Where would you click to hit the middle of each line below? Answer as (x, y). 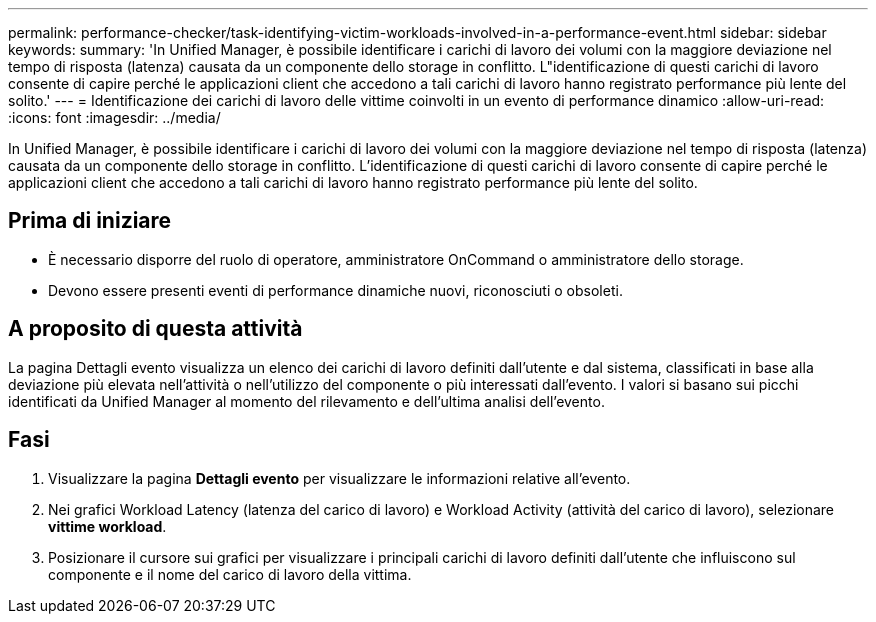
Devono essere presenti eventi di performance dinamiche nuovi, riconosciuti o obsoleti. (335, 290)
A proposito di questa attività (155, 329)
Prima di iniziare (90, 221)
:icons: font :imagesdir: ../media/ (114, 117)
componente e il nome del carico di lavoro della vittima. (230, 574)
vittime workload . (107, 526)
